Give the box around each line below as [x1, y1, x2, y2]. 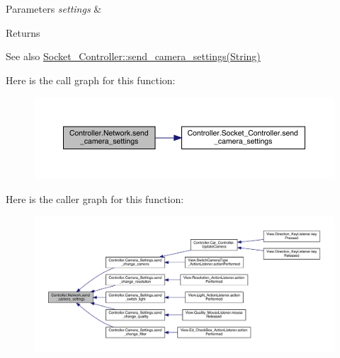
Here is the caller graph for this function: [6, 191, 184, 206]
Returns [6, 25, 40, 40]
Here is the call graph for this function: [6, 72, 176, 87]
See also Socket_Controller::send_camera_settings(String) [6, 49, 261, 64]
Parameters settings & [6, 1, 102, 16]
